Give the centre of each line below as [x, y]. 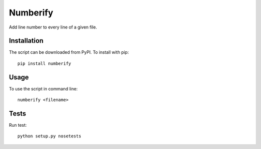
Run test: [18, 125]
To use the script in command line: [43, 89]
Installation [26, 41]
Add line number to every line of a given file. [53, 27]
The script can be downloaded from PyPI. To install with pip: [69, 52]
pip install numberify [44, 63]
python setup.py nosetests [50, 136]
